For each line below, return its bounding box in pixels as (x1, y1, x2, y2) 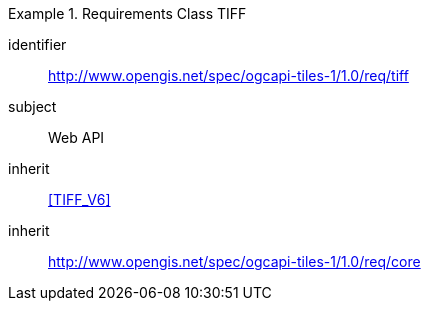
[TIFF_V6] (48, 191, 111, 208)
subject (8, 98, 57, 115)
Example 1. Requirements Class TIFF (8, 5, 247, 22)
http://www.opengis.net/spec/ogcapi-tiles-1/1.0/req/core (48, 253, 421, 270)
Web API (48, 129, 105, 146)
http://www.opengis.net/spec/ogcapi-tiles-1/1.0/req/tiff (48, 67, 409, 84)
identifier (8, 36, 67, 53)
